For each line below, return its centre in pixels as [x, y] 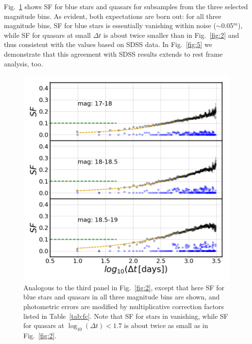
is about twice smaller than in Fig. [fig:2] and [171, 35]
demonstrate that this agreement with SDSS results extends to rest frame [113, 54]
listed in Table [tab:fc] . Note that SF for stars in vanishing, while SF [126, 316]
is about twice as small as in [166, 325]
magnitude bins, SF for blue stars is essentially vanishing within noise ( [110, 25]
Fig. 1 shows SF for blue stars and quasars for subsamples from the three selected [126, 6]
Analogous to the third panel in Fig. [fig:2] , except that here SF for [124, 287]
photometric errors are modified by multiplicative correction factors [124, 306]
